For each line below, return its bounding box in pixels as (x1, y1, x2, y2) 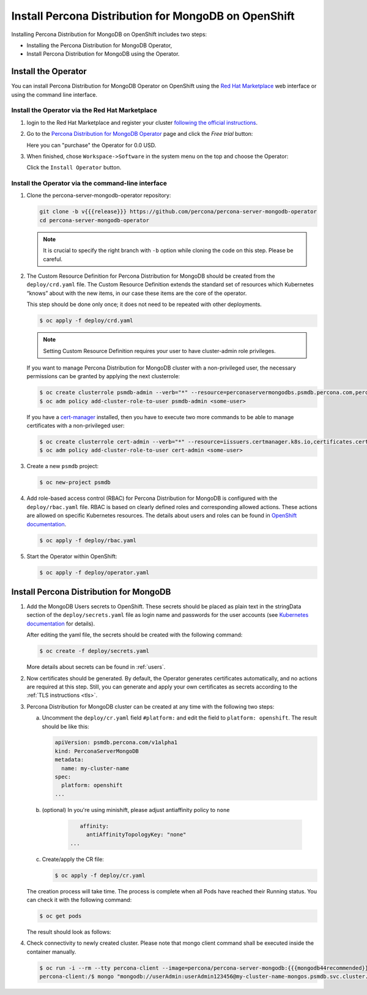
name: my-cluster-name (61, 765, 130, 772)
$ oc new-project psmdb (39, 479, 111, 486)
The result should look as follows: (26, 928, 111, 936)
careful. (43, 255, 63, 263)
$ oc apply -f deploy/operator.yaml (39, 569, 150, 576)
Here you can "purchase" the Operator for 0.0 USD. (26, 141, 157, 149)
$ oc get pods (39, 912, 82, 919)
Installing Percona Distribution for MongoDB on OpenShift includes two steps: (11, 31, 207, 38)
